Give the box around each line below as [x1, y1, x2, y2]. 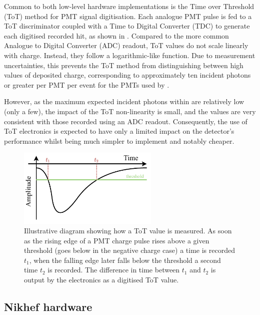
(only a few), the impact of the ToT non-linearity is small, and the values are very [4, 106, 256, 116]
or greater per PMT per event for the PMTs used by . [4, 79, 169, 90]
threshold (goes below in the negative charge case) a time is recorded [24, 245, 235, 255]
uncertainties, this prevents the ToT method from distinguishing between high [4, 60, 243, 70]
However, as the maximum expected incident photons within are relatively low [4, 96, 244, 107]
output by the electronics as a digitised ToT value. [24, 274, 179, 285]
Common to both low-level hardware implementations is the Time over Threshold [4, 1, 254, 11]
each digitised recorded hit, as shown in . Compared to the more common [4, 30, 229, 41]
